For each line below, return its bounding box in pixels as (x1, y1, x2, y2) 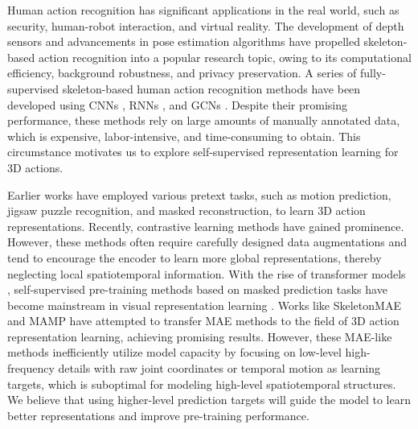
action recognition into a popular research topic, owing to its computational (38, 48, 412, 65)
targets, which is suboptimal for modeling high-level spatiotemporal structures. (7, 375, 396, 392)
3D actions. (7, 159, 64, 175)
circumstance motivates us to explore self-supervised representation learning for (7, 143, 399, 160)
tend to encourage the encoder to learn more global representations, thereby (7, 249, 382, 266)
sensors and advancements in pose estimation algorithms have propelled (7, 33, 360, 50)
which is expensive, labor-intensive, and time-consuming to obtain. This (7, 127, 361, 144)
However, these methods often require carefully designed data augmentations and (7, 233, 408, 250)
